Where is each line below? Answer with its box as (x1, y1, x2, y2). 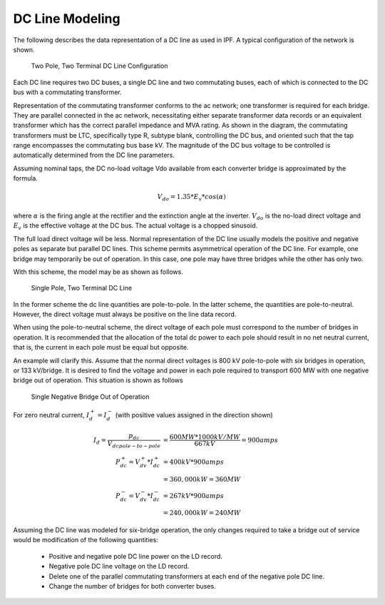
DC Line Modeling (13, 11, 120, 26)
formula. (13, 174, 38, 183)
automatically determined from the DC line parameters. (13, 151, 175, 160)
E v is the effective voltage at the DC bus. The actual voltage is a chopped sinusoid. (13, 221, 258, 232)
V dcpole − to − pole (107, 439, 160, 449)
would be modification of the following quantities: (13, 536, 158, 544)
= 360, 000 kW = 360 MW (163, 475, 242, 483)
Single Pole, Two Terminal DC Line (31, 284, 132, 293)
